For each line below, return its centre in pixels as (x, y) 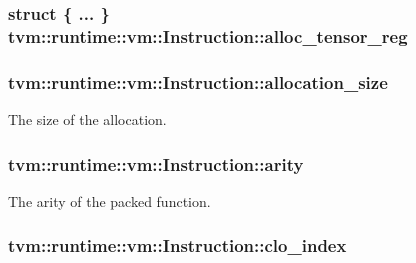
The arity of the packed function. (109, 200)
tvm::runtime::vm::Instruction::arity (156, 163)
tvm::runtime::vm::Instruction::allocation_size (198, 81)
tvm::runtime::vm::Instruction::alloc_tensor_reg (208, 35)
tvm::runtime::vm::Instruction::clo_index (177, 245)
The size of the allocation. (87, 118)
